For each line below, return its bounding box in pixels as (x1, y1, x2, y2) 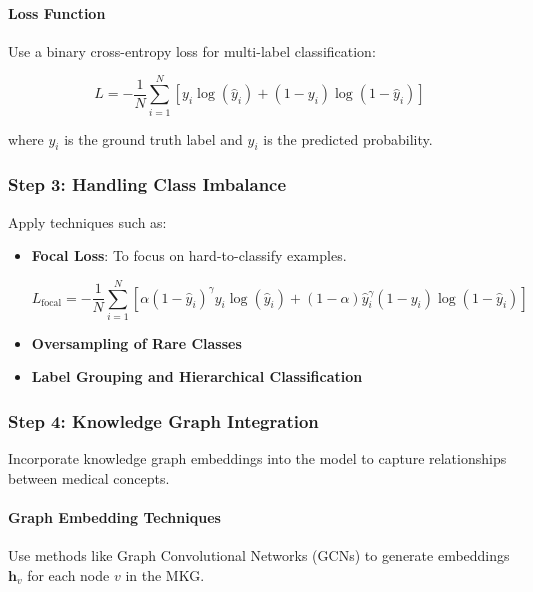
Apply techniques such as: (8, 211, 167, 232)
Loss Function (8, 2, 106, 23)
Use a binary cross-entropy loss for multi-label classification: (8, 40, 376, 61)
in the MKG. (125, 564, 205, 585)
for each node (27, 564, 110, 585)
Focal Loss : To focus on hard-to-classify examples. (31, 245, 347, 266)
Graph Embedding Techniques (8, 507, 221, 528)
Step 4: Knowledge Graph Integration (8, 408, 319, 433)
